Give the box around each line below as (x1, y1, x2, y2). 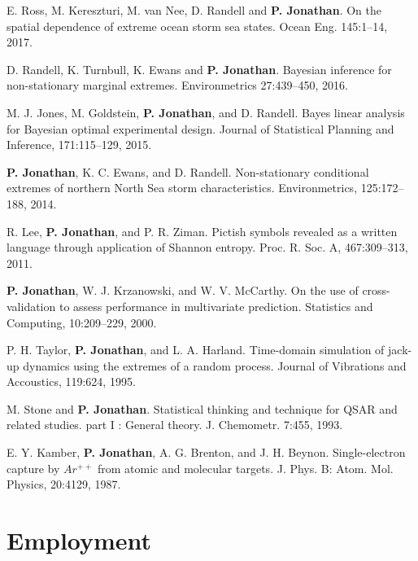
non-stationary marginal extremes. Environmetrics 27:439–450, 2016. (7, 77, 348, 94)
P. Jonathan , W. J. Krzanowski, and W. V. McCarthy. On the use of (7, 282, 359, 299)
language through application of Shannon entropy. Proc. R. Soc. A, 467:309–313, (7, 239, 408, 256)
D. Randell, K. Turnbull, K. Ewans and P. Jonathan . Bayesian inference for (7, 60, 392, 77)
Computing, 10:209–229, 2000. (7, 313, 157, 331)
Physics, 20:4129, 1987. (7, 476, 121, 493)
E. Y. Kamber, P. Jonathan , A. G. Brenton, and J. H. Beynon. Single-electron (7, 444, 406, 461)
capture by (7, 459, 60, 476)
